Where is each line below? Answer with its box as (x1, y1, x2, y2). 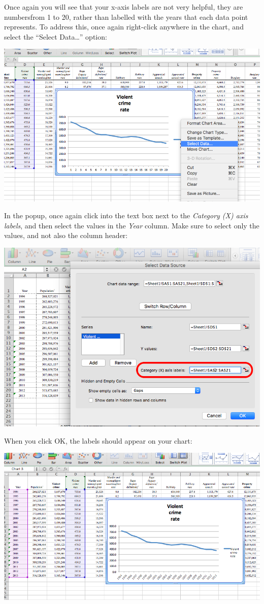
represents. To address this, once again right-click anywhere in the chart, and (4, 21, 244, 32)
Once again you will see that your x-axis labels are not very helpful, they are (4, 2, 243, 12)
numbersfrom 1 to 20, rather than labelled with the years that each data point (4, 11, 248, 22)
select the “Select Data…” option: (4, 31, 107, 42)
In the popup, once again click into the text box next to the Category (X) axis (4, 210, 248, 221)
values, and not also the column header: (4, 230, 128, 241)
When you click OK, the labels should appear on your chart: (4, 435, 192, 446)
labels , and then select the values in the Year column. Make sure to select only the (4, 220, 259, 230)
